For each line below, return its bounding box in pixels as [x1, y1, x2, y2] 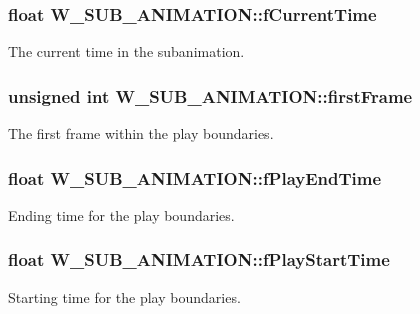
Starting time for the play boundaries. [8, 286, 241, 307]
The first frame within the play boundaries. [8, 123, 274, 144]
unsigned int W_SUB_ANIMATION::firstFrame [8, 83, 413, 108]
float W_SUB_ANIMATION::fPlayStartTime [8, 247, 390, 272]
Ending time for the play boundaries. [8, 204, 235, 225]
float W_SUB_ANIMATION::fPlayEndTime [8, 165, 382, 190]
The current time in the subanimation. [8, 41, 245, 62]
